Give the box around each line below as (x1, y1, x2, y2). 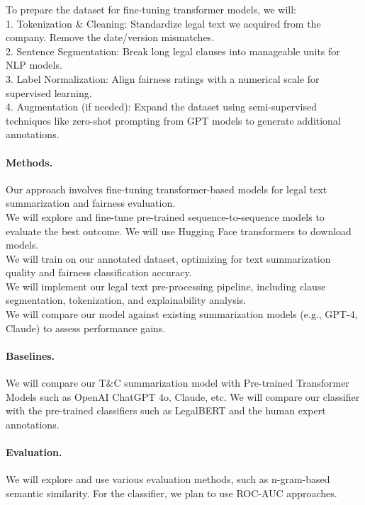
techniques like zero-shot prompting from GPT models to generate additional (6, 113, 341, 127)
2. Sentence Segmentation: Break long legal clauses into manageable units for (6, 43, 340, 58)
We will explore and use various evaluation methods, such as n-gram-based (6, 472, 330, 487)
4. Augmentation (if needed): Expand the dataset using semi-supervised (6, 99, 317, 114)
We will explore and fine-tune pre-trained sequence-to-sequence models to (6, 209, 325, 224)
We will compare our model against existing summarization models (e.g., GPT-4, (6, 307, 358, 322)
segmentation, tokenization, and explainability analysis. (6, 293, 246, 307)
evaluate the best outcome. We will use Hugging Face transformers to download (6, 223, 352, 238)
